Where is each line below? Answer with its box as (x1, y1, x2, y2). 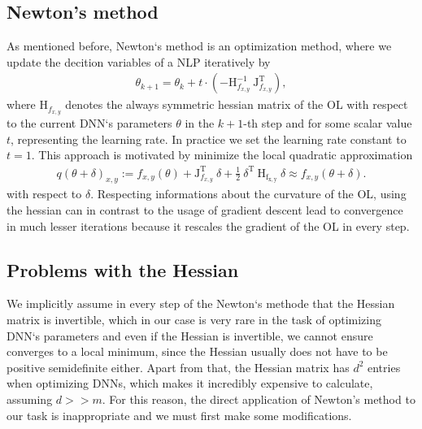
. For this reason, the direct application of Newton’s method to (102, 390, 415, 407)
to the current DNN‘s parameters (7, 115, 172, 132)
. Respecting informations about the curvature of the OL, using (90, 185, 407, 202)
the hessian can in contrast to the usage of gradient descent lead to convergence (7, 201, 403, 218)
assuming (7, 390, 53, 407)
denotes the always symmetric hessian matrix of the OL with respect (65, 96, 408, 113)
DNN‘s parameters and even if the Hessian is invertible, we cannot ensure (7, 327, 373, 344)
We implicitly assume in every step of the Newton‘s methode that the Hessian (7, 295, 395, 312)
